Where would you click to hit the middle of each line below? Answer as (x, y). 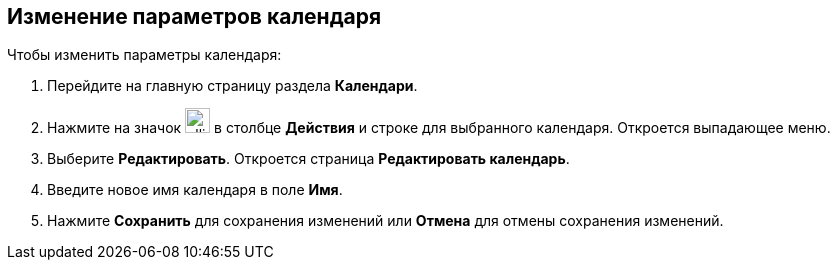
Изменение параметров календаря (194, 16)
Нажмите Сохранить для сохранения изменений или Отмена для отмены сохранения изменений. (385, 221)
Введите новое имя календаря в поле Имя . (195, 190)
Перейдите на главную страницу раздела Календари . (232, 86)
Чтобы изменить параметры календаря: (144, 55)
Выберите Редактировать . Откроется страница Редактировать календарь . (308, 159)
